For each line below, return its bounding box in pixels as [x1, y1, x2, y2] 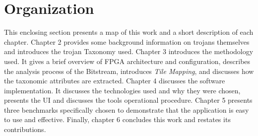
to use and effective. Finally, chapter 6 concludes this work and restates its [4, 114, 231, 125]
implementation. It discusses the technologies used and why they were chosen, [4, 85, 241, 95]
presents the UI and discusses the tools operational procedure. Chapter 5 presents [4, 95, 253, 105]
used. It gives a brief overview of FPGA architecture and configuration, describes [4, 56, 251, 66]
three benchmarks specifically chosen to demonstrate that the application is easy [4, 104, 249, 115]
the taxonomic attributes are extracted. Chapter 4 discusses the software [4, 75, 225, 86]
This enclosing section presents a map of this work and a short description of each [4, 27, 254, 37]
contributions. [4, 124, 46, 135]
